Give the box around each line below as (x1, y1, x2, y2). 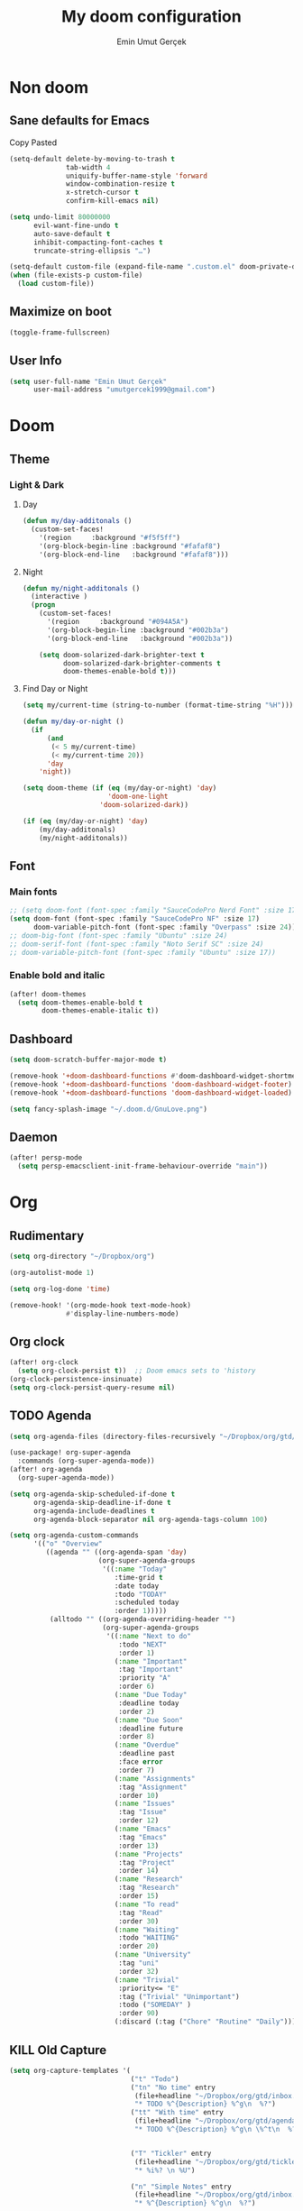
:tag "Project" (118, 1858, 176, 1867)
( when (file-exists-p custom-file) (9, 271, 143, 280)
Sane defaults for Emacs (9, 113, 151, 128)
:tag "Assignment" (118, 1783, 188, 1792)
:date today (114, 1581, 160, 1591)
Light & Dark (9, 478, 65, 491)
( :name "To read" (114, 1900, 179, 1909)
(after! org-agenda (9, 1465, 83, 1474)
